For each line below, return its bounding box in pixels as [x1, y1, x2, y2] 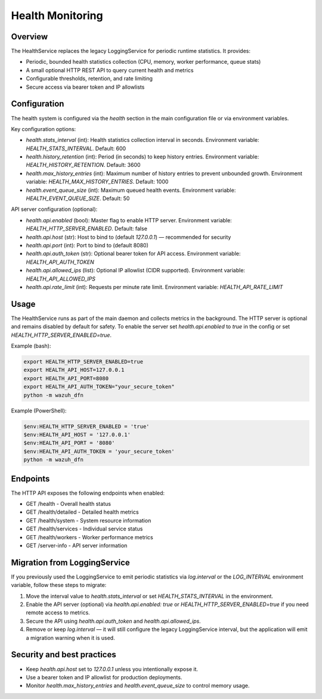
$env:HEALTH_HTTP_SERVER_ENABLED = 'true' [23, 423, 150, 430]
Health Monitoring [11, 9, 104, 22]
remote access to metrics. [26, 609, 91, 616]
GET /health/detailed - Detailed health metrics [26, 508, 140, 515]
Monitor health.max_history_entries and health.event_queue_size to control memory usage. [26, 682, 250, 689]
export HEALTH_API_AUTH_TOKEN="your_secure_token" [23, 383, 175, 390]
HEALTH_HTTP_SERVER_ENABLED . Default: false [26, 225, 147, 232]
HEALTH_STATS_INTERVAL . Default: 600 [26, 145, 126, 152]
